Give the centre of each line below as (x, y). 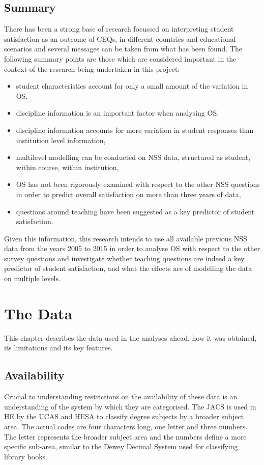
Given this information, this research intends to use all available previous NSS (126, 238)
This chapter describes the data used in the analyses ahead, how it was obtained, (130, 337)
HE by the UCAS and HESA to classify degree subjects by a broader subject (124, 416)
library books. (26, 456)
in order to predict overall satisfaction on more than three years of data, (128, 194)
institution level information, (61, 140)
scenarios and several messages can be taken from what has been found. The (123, 49)
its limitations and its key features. (58, 348)
